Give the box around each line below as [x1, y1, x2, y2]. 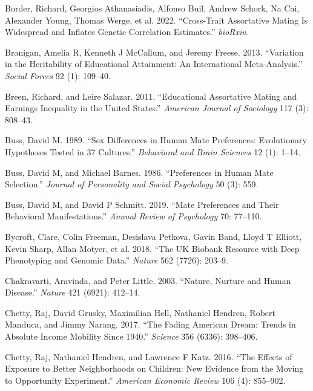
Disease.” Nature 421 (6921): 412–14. [5, 286, 140, 299]
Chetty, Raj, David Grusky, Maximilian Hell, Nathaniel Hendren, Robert [5, 306, 276, 318]
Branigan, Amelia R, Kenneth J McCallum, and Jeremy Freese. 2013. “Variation [5, 45, 304, 58]
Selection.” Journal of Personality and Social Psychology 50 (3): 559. [5, 178, 259, 190]
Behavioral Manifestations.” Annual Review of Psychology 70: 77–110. [5, 210, 262, 222]
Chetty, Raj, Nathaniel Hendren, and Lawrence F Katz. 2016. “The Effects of [5, 350, 292, 363]
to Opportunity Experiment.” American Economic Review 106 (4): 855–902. [5, 373, 286, 386]
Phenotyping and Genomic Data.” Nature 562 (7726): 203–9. [5, 254, 228, 267]
